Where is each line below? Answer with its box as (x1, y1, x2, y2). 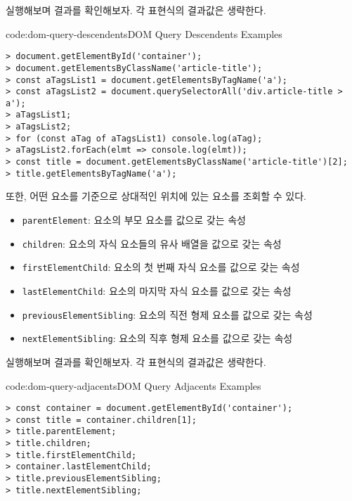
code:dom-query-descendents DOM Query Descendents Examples (6, 26, 282, 41)
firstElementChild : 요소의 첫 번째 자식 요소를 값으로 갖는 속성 (22, 260, 300, 274)
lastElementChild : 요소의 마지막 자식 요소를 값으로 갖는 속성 (22, 283, 292, 298)
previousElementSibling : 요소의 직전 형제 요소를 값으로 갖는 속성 (22, 307, 313, 322)
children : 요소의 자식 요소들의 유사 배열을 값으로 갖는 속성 (22, 236, 282, 250)
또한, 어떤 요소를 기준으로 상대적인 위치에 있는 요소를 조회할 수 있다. (6, 189, 306, 203)
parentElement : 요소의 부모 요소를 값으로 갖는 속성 (22, 213, 246, 227)
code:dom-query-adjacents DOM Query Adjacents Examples (6, 378, 261, 393)
